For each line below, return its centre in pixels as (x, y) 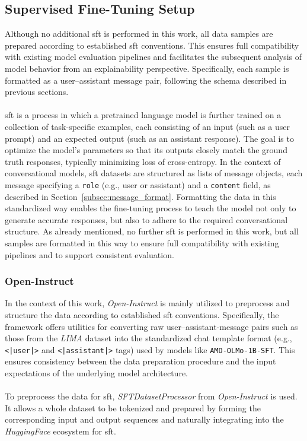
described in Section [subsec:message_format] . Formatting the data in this (140, 196)
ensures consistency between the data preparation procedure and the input (140, 361)
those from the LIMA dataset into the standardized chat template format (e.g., (148, 338)
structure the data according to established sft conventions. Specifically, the (142, 314)
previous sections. (37, 92)
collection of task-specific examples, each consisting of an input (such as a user (147, 126)
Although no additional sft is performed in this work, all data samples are (139, 34)
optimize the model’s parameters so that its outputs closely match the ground (146, 150)
